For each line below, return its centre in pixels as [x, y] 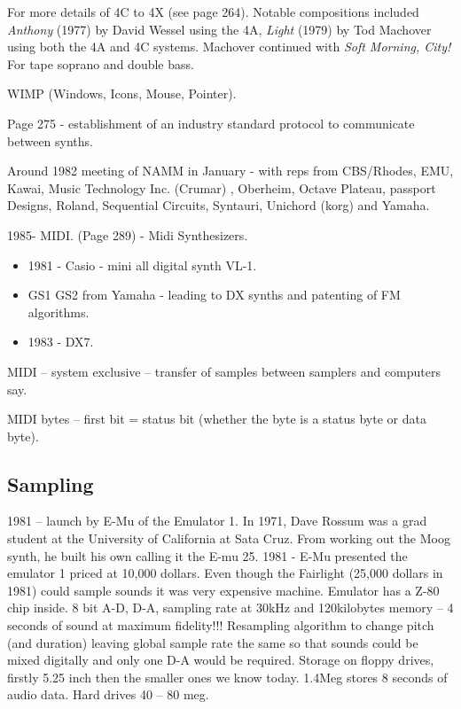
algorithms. [59, 312]
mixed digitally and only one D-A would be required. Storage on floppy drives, [221, 660]
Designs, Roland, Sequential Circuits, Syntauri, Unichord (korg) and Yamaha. [219, 205]
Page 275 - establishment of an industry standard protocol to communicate [211, 123]
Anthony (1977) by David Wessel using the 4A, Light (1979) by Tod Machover [219, 29]
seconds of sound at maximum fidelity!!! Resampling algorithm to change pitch [221, 625]
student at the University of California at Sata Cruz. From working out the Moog [229, 538]
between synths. [50, 140]
